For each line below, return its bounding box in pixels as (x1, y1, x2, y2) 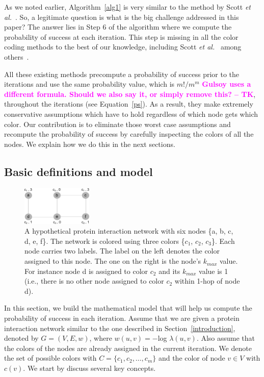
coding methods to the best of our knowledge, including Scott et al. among (4, 41, 242, 52)
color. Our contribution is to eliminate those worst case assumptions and (4, 118, 231, 129)
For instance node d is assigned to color (24, 265, 148, 276)
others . (4, 51, 29, 62)
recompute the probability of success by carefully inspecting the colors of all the (4, 129, 254, 139)
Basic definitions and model (4, 163, 153, 179)
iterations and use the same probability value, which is (4, 79, 175, 89)
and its (159, 265, 180, 276)
